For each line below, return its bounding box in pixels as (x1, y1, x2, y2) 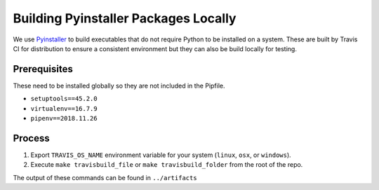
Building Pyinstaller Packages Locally (13, 11, 237, 26)
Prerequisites (13, 63, 73, 75)
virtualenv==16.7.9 (30, 104, 98, 112)
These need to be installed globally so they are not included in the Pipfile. (13, 81, 225, 90)
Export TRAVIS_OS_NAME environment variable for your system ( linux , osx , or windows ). (30, 151, 291, 159)
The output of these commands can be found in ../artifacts (13, 173, 197, 182)
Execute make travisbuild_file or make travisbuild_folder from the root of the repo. (30, 161, 303, 169)
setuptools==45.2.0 (30, 95, 98, 103)
